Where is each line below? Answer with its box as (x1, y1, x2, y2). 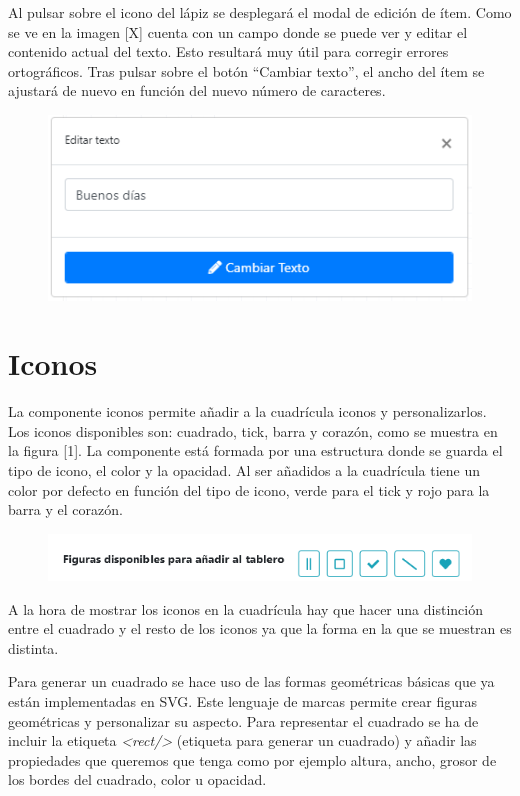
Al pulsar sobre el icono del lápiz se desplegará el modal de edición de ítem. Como (8, 2, 512, 22)
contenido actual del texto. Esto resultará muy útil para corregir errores (8, 41, 449, 62)
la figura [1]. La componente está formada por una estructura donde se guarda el (8, 440, 503, 461)
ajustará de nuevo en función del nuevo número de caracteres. (8, 80, 386, 101)
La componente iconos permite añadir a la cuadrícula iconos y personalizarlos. (8, 401, 487, 422)
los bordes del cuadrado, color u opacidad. (8, 769, 267, 790)
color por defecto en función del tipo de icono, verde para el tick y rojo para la (8, 479, 490, 500)
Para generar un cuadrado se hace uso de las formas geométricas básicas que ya (8, 671, 495, 692)
